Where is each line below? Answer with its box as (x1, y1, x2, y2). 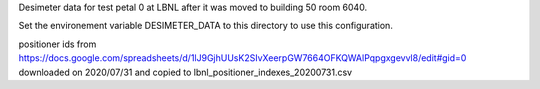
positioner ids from (18, 38, 97, 50)
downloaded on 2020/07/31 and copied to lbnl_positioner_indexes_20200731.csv (18, 66, 353, 78)
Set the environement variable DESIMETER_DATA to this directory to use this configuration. (18, 20, 394, 32)
